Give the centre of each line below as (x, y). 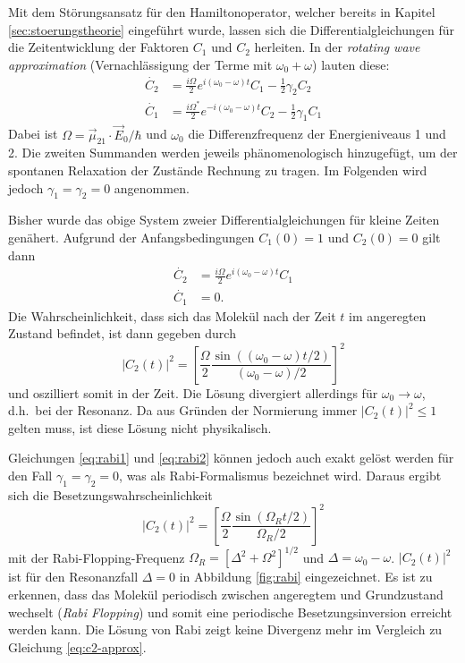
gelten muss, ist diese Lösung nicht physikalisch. (140, 427)
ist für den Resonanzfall (73, 577)
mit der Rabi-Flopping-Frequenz (97, 557)
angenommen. (152, 187)
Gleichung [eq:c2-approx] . (77, 646)
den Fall (30, 475)
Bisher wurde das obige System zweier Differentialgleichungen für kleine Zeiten (224, 220)
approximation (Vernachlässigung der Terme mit (140, 64)
